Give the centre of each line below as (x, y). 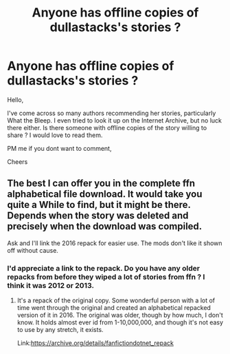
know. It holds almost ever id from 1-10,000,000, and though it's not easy (120, 322)
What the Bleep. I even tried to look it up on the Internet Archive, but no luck (114, 120)
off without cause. (33, 250)
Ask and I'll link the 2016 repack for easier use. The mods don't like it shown (115, 243)
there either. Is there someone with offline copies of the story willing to (107, 127)
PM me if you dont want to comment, (59, 148)
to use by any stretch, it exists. (60, 330)
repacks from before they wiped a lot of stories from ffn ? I (106, 277)
